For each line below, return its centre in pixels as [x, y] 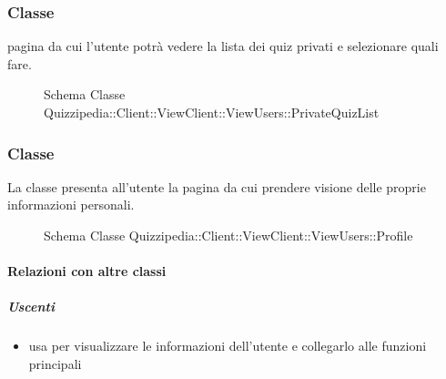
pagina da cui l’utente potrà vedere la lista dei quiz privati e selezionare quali [223, 46]
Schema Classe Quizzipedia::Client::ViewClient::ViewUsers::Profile [228, 235]
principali [55, 363]
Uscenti [31, 307]
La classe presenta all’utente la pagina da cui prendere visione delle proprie [217, 186]
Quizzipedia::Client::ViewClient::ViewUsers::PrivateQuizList [212, 112]
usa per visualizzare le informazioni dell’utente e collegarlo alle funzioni [228, 346]
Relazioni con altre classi [87, 271]
